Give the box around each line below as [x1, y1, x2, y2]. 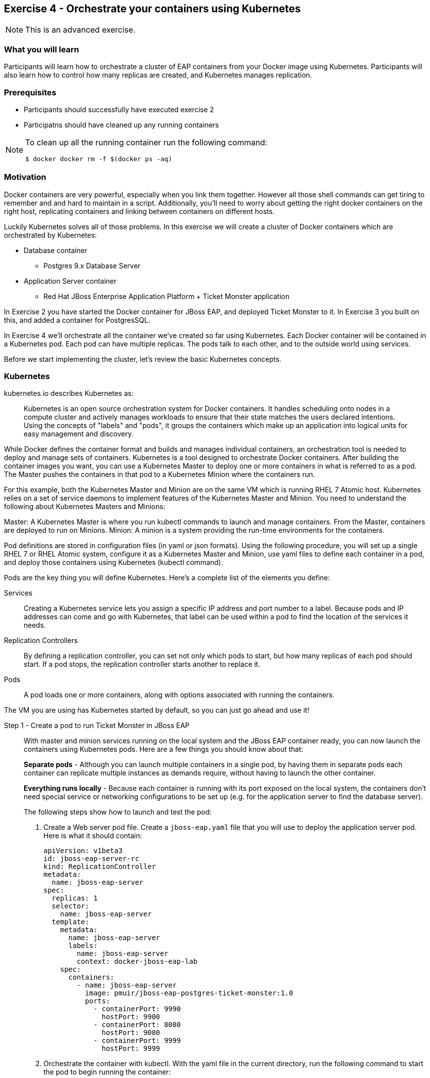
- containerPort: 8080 [93, 1021, 181, 1029]
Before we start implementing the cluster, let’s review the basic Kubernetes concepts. [4, 354, 281, 363]
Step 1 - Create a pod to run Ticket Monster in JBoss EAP [4, 721, 190, 730]
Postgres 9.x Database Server [43, 261, 141, 270]
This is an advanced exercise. [25, 25, 136, 35]
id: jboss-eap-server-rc [43, 855, 139, 863]
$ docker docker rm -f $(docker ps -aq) [25, 155, 172, 163]
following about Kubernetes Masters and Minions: [4, 502, 165, 511]
